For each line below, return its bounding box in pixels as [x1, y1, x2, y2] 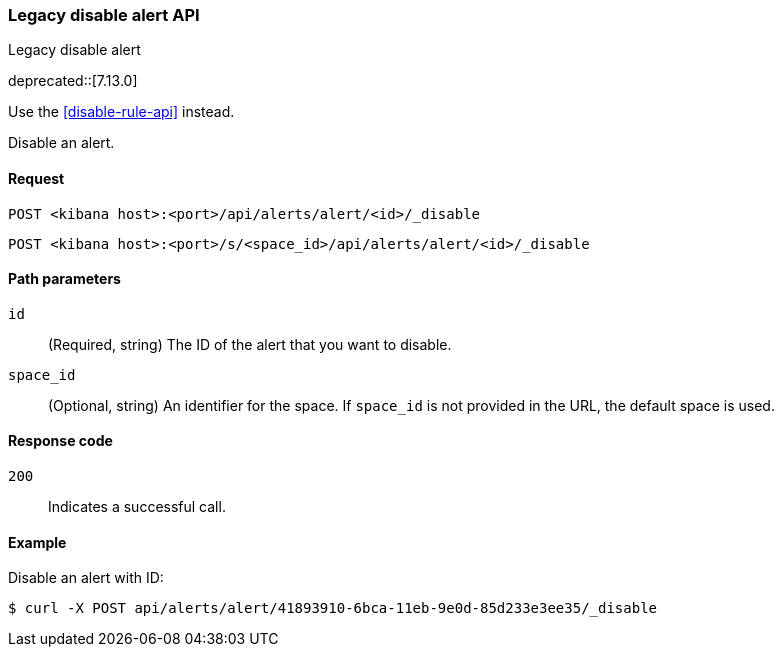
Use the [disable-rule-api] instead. [8, 103, 235, 121]
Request [8, 169, 65, 187]
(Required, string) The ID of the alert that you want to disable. [48, 335, 452, 353]
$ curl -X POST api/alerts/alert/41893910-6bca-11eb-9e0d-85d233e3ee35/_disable [8, 600, 658, 617]
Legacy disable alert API [8, 5, 200, 25]
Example [8, 533, 67, 551]
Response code [8, 432, 113, 450]
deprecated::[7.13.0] [8, 72, 138, 90]
